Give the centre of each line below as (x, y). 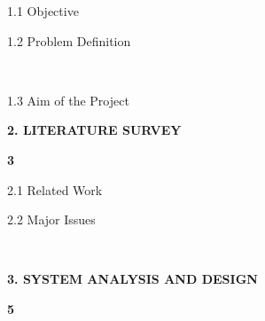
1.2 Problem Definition (69, 40)
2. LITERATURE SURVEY (94, 130)
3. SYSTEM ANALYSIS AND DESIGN (132, 279)
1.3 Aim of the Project (68, 100)
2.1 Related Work (55, 189)
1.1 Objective (43, 11)
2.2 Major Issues (51, 219)
